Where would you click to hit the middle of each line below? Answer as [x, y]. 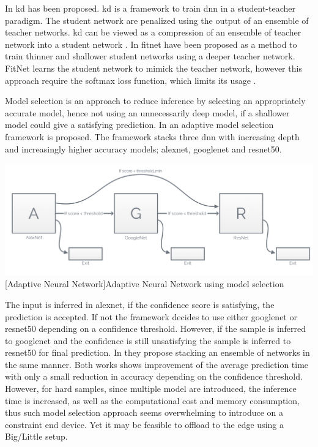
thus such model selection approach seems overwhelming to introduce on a [144, 412]
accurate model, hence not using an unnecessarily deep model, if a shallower [147, 112]
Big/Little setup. [36, 436]
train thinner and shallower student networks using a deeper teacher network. [150, 56]
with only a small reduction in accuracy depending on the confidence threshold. [154, 376]
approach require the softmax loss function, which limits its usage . [131, 80]
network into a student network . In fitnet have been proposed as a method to [151, 44]
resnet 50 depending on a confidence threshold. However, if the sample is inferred [156, 329]
